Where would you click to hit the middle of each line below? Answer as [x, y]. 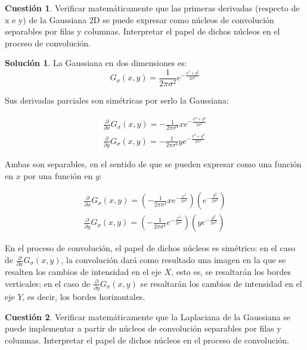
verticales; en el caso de [48, 283]
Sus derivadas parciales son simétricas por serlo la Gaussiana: [117, 100]
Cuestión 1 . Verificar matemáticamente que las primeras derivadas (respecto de [152, 8]
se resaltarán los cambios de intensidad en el [221, 283]
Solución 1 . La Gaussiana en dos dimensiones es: [96, 63]
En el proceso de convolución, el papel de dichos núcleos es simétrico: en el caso [150, 248]
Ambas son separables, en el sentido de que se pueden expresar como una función [153, 164]
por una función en [58, 175]
